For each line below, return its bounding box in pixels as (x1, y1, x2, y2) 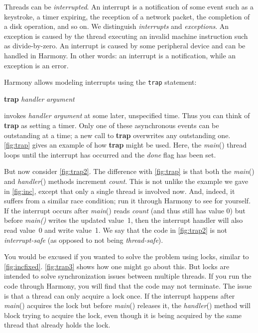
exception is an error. (4, 60, 69, 70)
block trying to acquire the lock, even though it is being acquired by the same (4, 310, 242, 320)
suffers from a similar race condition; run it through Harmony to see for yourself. (4, 195, 251, 206)
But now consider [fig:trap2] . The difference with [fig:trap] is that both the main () (4, 166, 255, 176)
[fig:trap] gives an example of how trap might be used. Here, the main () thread (4, 140, 247, 150)
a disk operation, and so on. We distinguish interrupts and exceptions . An (4, 21, 229, 31)
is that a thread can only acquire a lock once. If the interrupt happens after (4, 290, 235, 301)
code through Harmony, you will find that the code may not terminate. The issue (4, 280, 252, 291)
